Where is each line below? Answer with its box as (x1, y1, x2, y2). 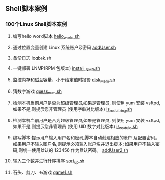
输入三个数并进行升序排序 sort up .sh (12, 158, 85, 165)
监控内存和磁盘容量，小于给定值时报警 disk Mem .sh (12, 77, 116, 84)
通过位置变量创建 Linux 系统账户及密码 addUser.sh (12, 44, 116, 51)
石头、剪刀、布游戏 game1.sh (12, 169, 73, 175)
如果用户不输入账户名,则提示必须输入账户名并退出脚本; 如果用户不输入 (12, 141, 155, 147)
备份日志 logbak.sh (12, 55, 52, 61)
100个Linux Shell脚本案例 (5, 21, 67, 28)
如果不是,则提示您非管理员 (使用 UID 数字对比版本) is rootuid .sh (12, 123, 138, 130)
